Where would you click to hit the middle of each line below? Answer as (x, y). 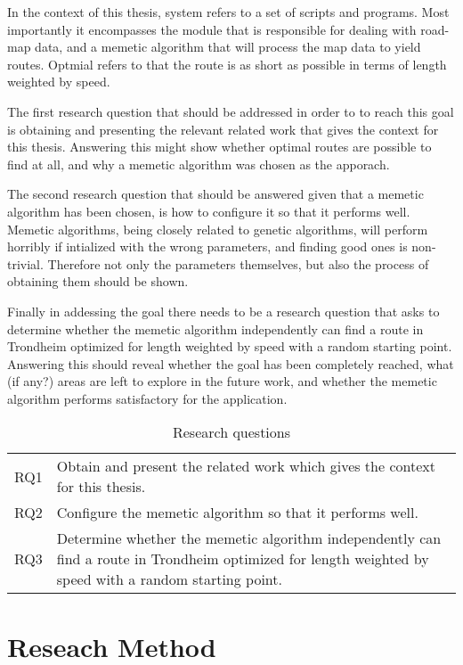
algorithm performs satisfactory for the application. (147, 398)
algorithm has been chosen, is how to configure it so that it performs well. (209, 211)
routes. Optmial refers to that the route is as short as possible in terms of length (227, 64)
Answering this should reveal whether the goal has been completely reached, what (231, 363)
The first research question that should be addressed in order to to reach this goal (231, 111)
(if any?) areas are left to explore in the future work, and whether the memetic (222, 381)
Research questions (231, 432)
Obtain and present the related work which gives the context (246, 466)
